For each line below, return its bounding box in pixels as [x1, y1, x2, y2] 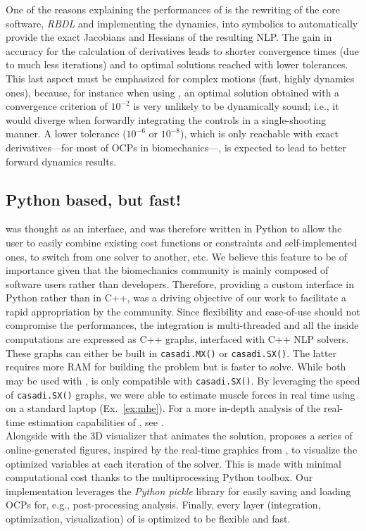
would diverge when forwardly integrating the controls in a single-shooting [6, 112, 327, 127]
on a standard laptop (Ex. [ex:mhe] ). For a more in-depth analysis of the [6, 401, 321, 416]
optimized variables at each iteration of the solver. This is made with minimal [6, 456, 341, 470]
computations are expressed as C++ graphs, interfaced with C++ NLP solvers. [6, 332, 349, 346]
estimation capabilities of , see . [27, 414, 164, 429]
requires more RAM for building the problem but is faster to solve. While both [6, 359, 346, 374]
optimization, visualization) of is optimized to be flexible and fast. [6, 511, 291, 525]
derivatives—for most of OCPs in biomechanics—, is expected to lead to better [6, 139, 347, 154]
